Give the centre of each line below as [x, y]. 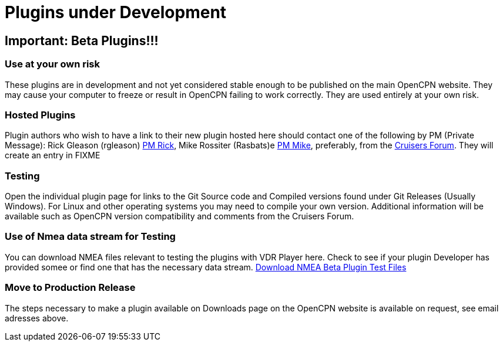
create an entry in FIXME [53, 155]
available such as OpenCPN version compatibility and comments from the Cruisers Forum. [180, 216]
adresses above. [37, 318]
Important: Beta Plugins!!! [82, 40]
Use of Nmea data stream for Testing [90, 237]
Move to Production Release [70, 288]
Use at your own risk [53, 64]
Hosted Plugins [40, 115]
